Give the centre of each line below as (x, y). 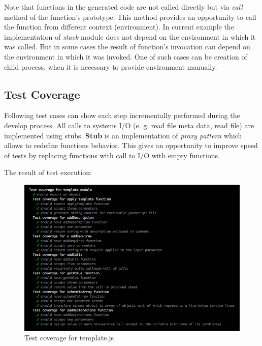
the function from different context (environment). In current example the (119, 27)
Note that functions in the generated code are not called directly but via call (123, 7)
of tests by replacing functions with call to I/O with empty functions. (112, 155)
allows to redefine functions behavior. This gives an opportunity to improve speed (131, 145)
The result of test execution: (48, 172)
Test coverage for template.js (69, 338)
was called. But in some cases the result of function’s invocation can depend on (127, 47)
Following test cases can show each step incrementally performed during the (122, 115)
